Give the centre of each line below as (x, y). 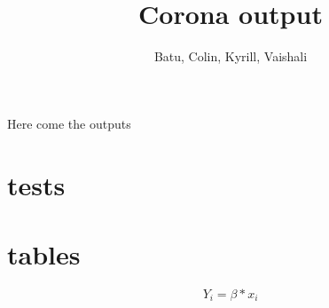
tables (44, 253)
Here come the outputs (69, 123)
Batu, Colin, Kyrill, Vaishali (231, 56)
